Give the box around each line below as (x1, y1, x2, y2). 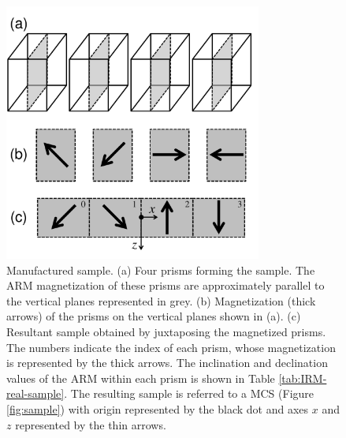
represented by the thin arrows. (15, 416, 166, 432)
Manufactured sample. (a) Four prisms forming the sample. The (6, 261, 315, 278)
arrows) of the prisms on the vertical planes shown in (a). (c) (6, 308, 301, 324)
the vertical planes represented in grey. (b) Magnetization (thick (6, 292, 316, 309)
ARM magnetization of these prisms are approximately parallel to (6, 277, 325, 294)
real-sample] (6, 385, 65, 402)
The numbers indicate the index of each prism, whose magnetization (6, 339, 336, 355)
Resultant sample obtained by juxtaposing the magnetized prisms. (6, 323, 326, 339)
